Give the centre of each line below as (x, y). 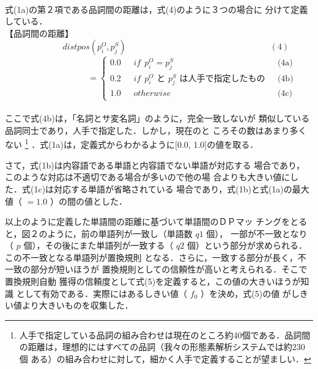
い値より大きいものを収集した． (69, 305)
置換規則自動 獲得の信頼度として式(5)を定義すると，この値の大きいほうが (153, 281)
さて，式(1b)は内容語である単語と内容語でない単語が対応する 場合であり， (155, 165)
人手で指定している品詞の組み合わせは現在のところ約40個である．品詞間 (165, 334)
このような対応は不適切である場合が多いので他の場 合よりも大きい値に (148, 177)
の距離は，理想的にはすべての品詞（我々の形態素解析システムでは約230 (162, 347)
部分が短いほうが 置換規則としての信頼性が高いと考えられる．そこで (169, 269)
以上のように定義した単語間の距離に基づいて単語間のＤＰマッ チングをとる (156, 221)
